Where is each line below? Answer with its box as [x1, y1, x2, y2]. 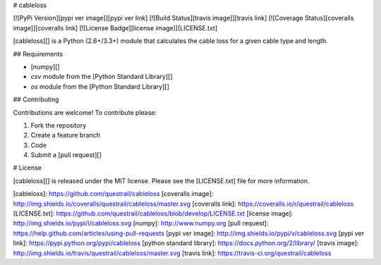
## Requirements [13, 49, 64, 58]
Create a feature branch [30, 131, 100, 140]
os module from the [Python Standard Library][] [30, 82, 169, 91]
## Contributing [13, 95, 59, 104]
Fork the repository [30, 121, 87, 130]
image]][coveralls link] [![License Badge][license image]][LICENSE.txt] [13, 23, 218, 32]
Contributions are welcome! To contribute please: [13, 108, 157, 116]
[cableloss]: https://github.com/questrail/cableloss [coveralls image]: [13, 190, 214, 198]
